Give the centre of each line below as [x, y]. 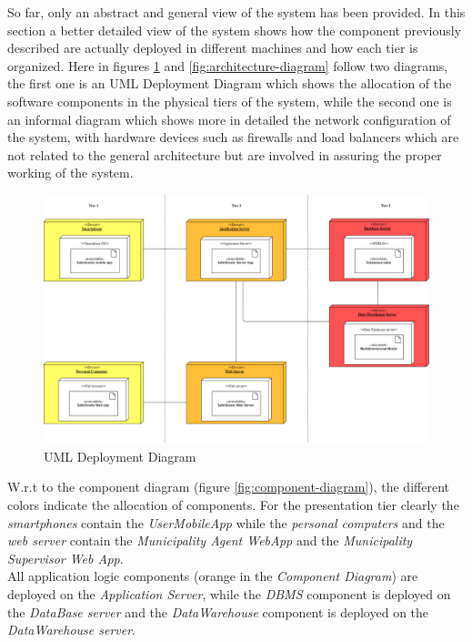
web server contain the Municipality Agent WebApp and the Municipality [210, 540]
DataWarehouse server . [71, 630]
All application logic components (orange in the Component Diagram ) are [213, 576]
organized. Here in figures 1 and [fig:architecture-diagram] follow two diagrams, [228, 65]
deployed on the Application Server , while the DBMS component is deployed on [229, 593]
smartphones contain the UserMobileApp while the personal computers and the [226, 522]
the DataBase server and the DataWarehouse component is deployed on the [218, 611]
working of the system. [70, 173]
